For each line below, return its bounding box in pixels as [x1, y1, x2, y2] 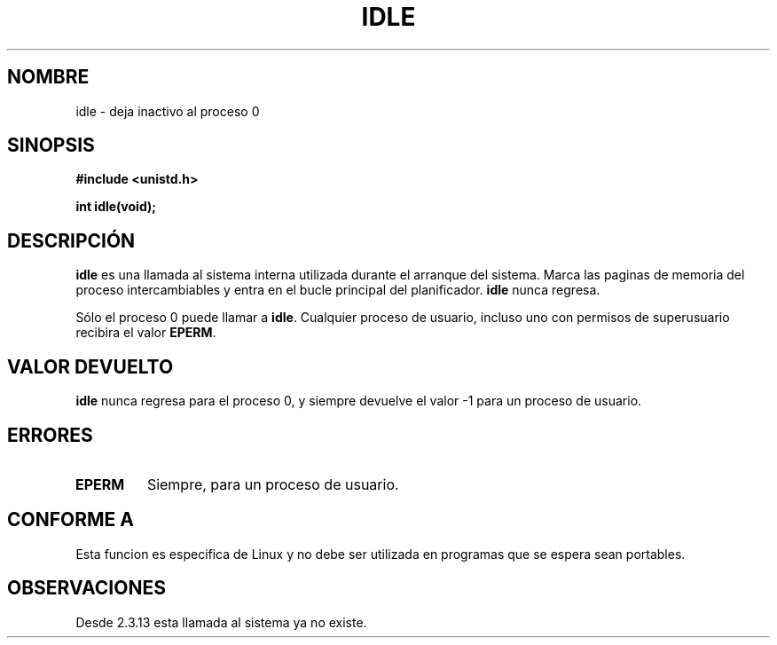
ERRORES [7, 423, 93, 446]
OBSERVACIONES [7, 577, 166, 600]
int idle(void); [75, 199, 157, 215]
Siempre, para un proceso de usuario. [146, 475, 399, 493]
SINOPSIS [7, 134, 95, 157]
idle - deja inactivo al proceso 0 [75, 103, 260, 119]
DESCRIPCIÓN [7, 229, 136, 252]
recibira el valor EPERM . [75, 325, 216, 341]
